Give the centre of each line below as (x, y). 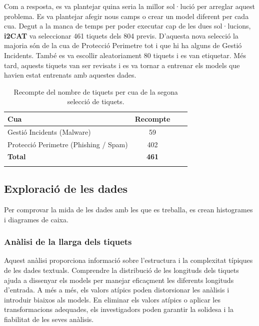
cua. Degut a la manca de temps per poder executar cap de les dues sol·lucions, (127, 26)
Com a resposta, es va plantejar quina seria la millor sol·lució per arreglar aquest (130, 6)
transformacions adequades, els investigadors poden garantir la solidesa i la (119, 309)
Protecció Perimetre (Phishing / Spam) (68, 144)
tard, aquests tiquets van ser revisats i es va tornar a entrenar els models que (122, 65)
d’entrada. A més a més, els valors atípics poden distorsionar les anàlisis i (117, 290)
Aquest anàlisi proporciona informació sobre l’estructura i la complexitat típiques (128, 260)
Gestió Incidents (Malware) (49, 131)
